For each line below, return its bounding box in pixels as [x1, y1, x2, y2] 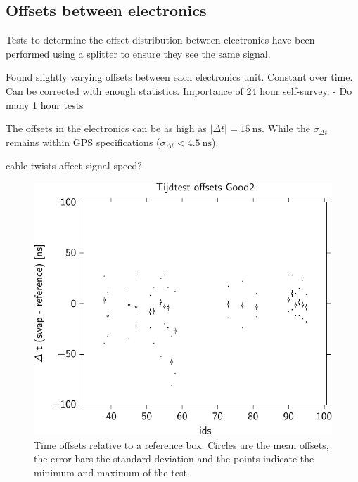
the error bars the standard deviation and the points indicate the [34, 451, 314, 466]
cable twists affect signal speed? [6, 158, 142, 173]
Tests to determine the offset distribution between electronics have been [6, 32, 315, 47]
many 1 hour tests [6, 97, 84, 112]
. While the [262, 121, 310, 136]
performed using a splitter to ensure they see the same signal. [6, 46, 271, 60]
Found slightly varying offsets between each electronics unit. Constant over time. [6, 70, 353, 84]
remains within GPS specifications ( [6, 134, 160, 149]
